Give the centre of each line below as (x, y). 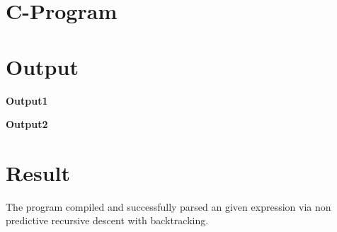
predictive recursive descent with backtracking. (107, 220)
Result (38, 172)
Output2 (27, 124)
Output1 (27, 100)
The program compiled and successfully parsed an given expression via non (168, 206)
